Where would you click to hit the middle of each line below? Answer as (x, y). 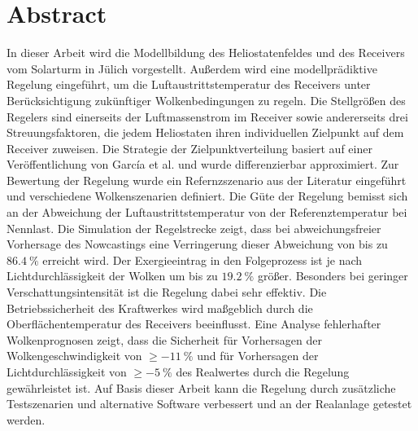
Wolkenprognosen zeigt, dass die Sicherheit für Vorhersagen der (164, 339)
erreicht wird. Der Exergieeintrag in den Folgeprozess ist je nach (202, 259)
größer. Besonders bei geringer (333, 276)
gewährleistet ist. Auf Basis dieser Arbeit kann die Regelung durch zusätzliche (201, 387)
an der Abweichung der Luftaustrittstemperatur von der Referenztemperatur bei (207, 212)
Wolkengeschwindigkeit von (74, 356)
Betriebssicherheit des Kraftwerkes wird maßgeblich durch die (160, 308)
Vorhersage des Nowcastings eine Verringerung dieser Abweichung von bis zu (197, 244)
